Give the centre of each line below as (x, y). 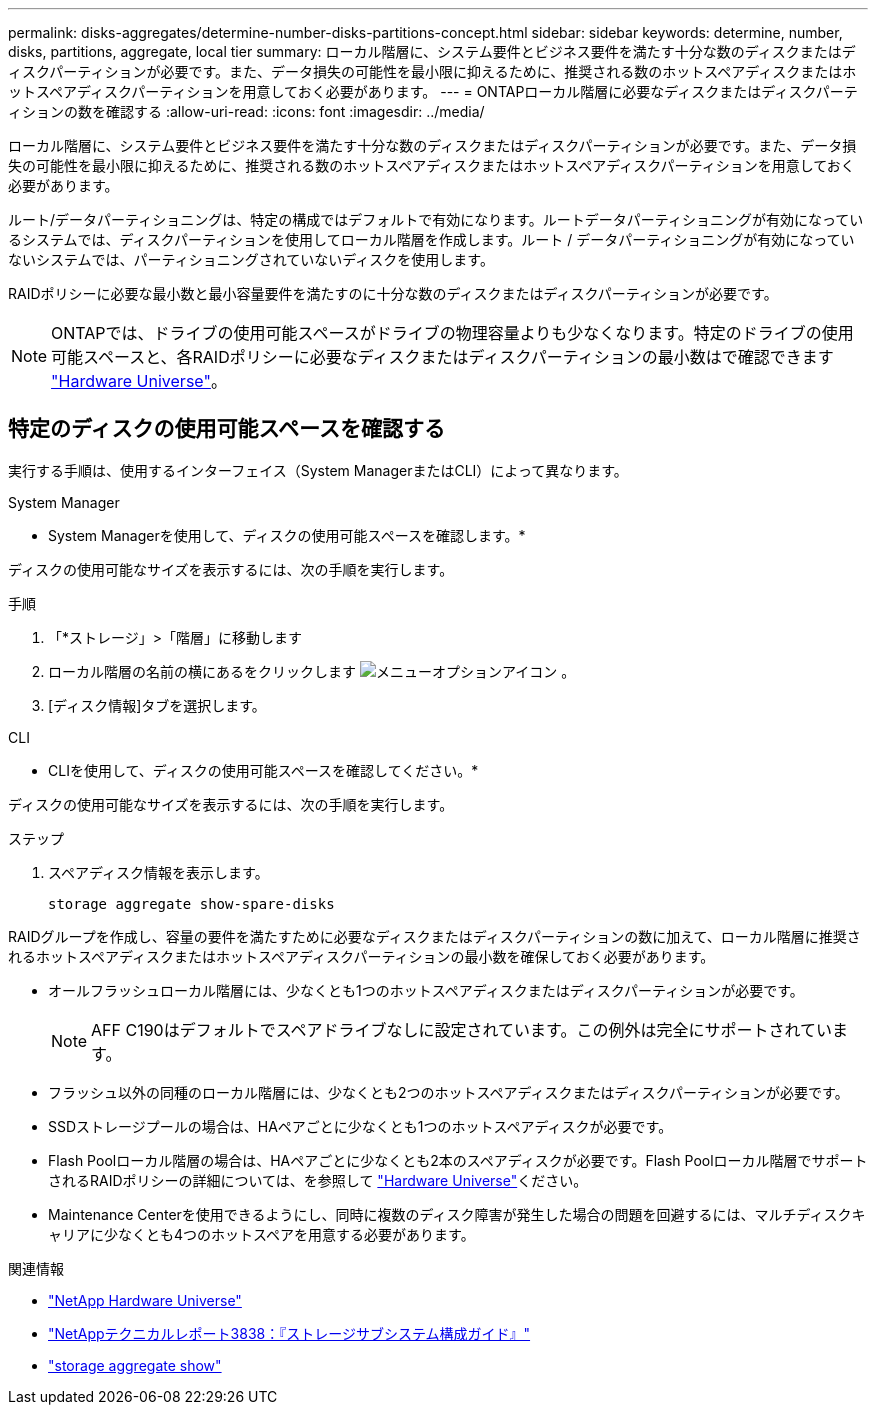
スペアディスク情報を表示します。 (158, 872)
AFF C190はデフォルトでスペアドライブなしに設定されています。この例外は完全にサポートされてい (462, 1029)
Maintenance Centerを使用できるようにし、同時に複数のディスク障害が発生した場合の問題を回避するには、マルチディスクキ (457, 1214)
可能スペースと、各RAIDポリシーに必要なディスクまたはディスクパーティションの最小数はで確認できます (442, 357)
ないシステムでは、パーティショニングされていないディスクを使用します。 (251, 259)
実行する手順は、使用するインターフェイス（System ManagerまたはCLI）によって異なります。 (318, 470)
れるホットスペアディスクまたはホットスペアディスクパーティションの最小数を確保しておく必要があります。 (361, 956)
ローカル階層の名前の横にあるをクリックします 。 (312, 671)
